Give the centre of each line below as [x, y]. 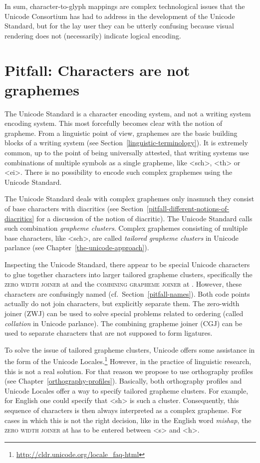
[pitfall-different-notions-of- [188, 209]
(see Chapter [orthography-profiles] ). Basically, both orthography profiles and [123, 381]
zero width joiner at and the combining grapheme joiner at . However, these [123, 284]
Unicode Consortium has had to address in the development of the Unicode [120, 16]
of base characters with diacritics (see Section [74, 209]
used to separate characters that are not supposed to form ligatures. [109, 333]
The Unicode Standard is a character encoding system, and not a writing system [128, 113]
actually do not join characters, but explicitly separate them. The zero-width [122, 303]
